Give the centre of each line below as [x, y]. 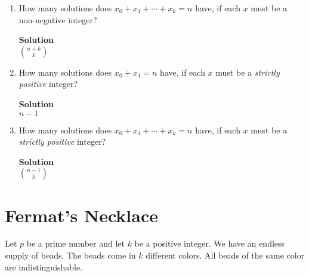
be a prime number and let [75, 243]
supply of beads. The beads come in [70, 255]
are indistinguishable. [44, 267]
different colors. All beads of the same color [225, 255]
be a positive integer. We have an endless [210, 243]
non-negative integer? [58, 19]
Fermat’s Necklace [81, 215]
